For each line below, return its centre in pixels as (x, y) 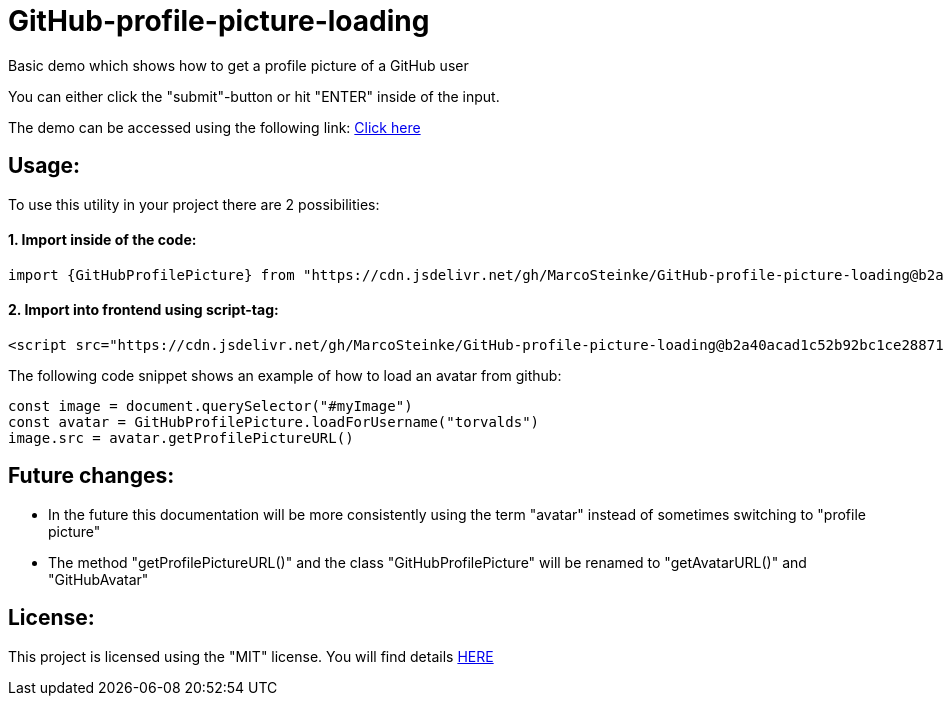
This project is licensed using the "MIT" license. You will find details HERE (251, 656)
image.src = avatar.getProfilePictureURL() (181, 438)
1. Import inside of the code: (102, 240)
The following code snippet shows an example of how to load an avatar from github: (285, 376)
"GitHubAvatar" (98, 579)
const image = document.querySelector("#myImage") (210, 406)
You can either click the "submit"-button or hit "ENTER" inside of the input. (254, 96)
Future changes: (91, 476)
